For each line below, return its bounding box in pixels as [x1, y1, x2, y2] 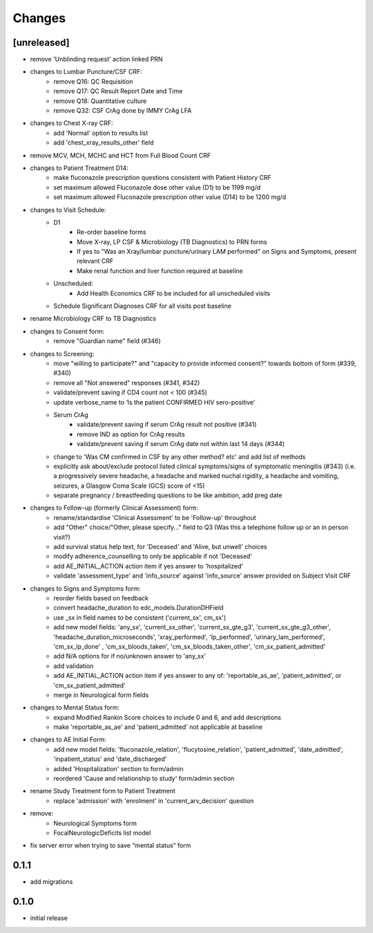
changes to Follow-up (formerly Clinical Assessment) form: [30, 504, 198, 512]
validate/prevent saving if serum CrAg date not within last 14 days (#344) [77, 440, 285, 448]
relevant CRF [77, 257, 114, 266]
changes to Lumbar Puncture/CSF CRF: [30, 68, 143, 76]
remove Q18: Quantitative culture [53, 97, 147, 105]
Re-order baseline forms [77, 228, 146, 237]
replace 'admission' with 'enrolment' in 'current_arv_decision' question [53, 796, 254, 805]
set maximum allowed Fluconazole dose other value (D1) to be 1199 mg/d [53, 183, 261, 192]
